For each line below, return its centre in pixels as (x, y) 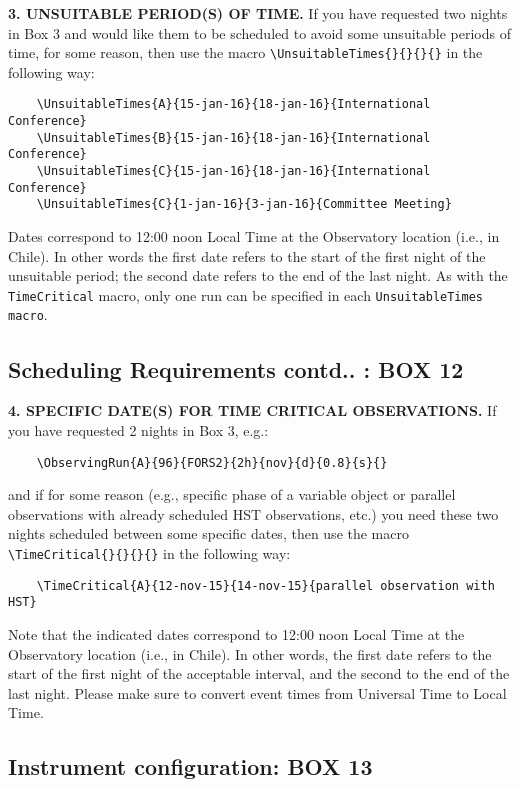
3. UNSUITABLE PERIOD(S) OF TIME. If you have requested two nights (258, 13)
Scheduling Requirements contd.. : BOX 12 (236, 368)
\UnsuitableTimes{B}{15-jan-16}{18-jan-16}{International (233, 137)
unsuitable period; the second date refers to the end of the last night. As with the (258, 275)
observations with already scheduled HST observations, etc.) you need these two (253, 513)
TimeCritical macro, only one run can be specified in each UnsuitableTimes (245, 294)
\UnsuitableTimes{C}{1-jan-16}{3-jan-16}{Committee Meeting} (244, 204)
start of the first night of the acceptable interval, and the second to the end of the (259, 673)
